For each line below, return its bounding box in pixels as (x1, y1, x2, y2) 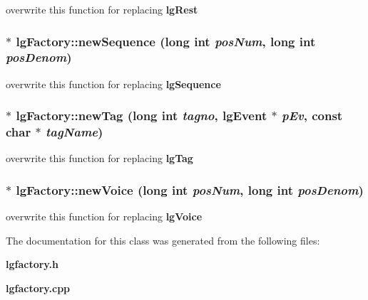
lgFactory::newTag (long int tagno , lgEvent (16, 107, 267, 124)
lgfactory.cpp (6, 281, 71, 296)
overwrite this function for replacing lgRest (6, 2, 198, 16)
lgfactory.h (6, 257, 58, 272)
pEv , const (281, 107, 343, 124)
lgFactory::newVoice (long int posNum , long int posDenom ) (16, 181, 364, 198)
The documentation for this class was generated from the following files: (6, 232, 320, 247)
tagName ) (45, 123, 103, 141)
